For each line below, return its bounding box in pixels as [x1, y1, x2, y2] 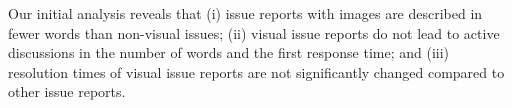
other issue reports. [8, 81, 126, 102]
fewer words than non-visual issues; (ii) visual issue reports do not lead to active [8, 22, 500, 43]
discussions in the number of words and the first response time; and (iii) [8, 42, 449, 63]
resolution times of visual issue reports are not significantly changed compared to [8, 61, 505, 82]
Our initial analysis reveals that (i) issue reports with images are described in [8, 3, 483, 23]
